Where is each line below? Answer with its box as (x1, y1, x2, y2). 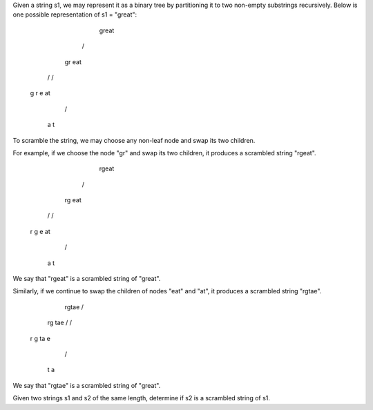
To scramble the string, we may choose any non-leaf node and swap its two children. (12, 136, 256, 144)
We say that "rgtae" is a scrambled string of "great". (12, 381, 161, 389)
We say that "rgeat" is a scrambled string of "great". (12, 275, 161, 283)
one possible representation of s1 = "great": (12, 10, 137, 19)
